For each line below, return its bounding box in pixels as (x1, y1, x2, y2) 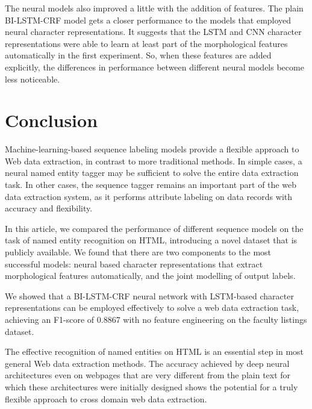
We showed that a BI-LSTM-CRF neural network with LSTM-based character (5, 289, 294, 302)
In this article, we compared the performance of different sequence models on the (5, 222, 304, 234)
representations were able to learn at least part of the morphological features (5, 37, 288, 49)
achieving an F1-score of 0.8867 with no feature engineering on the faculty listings (5, 313, 307, 325)
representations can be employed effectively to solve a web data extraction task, (5, 301, 299, 314)
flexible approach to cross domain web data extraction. (5, 392, 207, 405)
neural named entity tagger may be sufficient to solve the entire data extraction (5, 166, 299, 179)
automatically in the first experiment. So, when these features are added (5, 49, 272, 61)
